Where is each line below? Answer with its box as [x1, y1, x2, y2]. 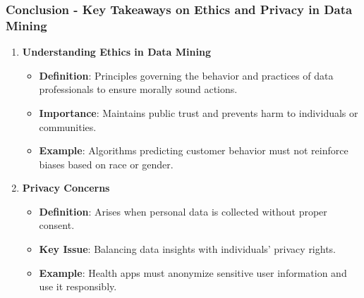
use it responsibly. [39, 279, 117, 294]
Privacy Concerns [22, 180, 110, 195]
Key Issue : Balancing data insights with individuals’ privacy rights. [39, 242, 336, 256]
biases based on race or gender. [39, 156, 174, 171]
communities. [39, 119, 97, 134]
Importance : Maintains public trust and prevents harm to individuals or [39, 105, 358, 120]
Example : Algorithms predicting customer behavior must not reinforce [39, 143, 348, 158]
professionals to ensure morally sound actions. [39, 82, 238, 97]
